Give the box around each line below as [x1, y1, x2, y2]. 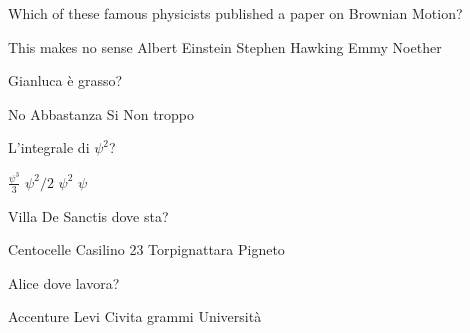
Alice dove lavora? [8, 272, 120, 293]
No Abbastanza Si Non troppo [8, 103, 195, 124]
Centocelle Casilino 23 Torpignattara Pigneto [8, 239, 285, 260]
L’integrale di [8, 137, 90, 158]
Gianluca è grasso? [8, 70, 123, 91]
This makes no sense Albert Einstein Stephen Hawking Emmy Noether [8, 36, 442, 57]
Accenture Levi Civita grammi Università [8, 306, 262, 327]
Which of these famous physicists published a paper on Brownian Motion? [8, 3, 463, 23]
